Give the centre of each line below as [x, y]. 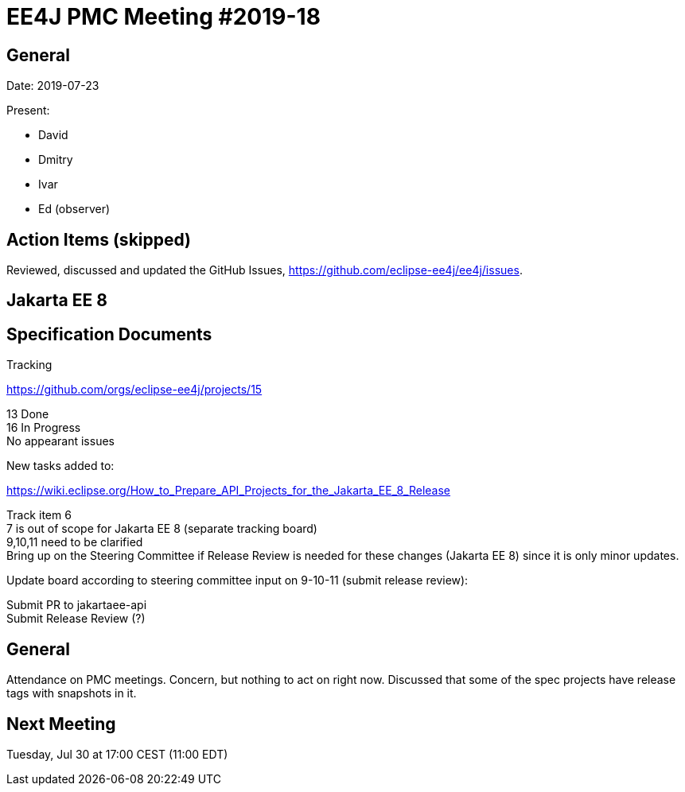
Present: [28, 111]
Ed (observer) [74, 209]
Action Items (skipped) [99, 239]
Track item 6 [39, 515]
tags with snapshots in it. [72, 693]
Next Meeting [61, 724]
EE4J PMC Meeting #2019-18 [163, 17]
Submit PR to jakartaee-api [77, 605]
